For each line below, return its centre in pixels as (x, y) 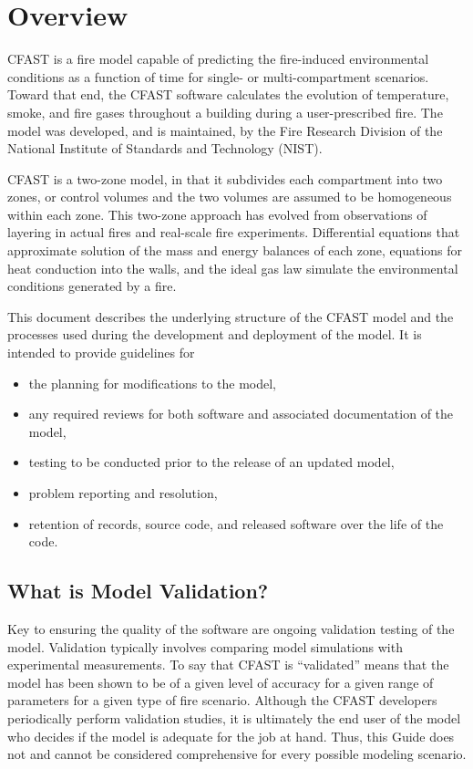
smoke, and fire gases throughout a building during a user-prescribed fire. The (225, 112)
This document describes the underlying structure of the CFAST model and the (231, 316)
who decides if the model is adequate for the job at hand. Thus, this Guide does (231, 736)
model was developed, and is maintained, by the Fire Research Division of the (225, 130)
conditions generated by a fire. (92, 286)
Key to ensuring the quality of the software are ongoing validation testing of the (231, 628)
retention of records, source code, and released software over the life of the (236, 523)
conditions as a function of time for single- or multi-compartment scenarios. (218, 76)
